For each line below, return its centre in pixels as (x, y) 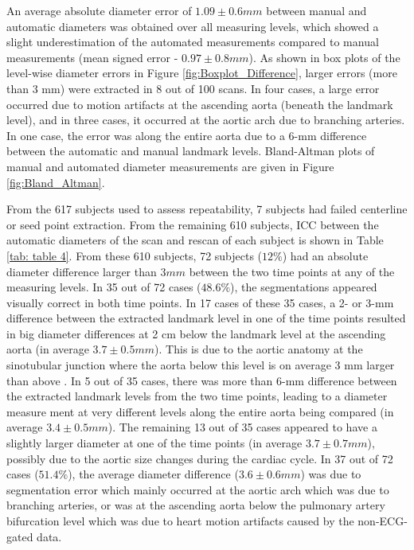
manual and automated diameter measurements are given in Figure (170, 166)
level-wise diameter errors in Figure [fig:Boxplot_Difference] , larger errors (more (202, 73)
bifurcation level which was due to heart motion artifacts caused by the (180, 521)
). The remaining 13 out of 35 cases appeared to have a (242, 427)
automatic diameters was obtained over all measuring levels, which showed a (193, 26)
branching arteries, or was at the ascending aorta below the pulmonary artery (196, 505)
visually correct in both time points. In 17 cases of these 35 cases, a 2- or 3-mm (200, 302)
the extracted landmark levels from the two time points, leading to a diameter (197, 396)
